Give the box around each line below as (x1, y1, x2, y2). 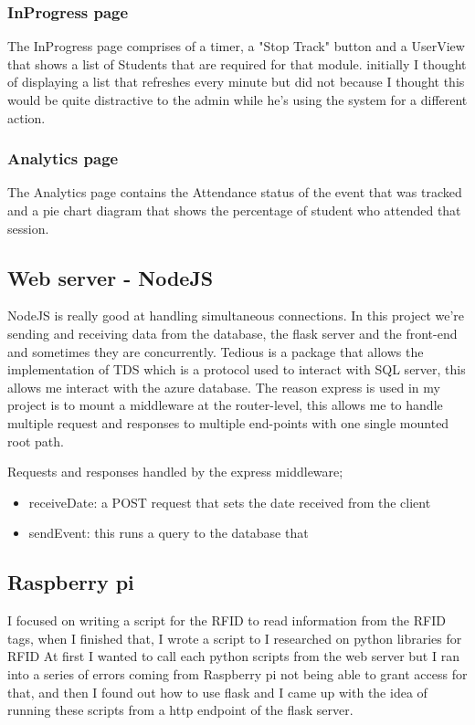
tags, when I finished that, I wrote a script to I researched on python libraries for (7, 628, 462, 647)
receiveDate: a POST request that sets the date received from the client (28, 492, 431, 511)
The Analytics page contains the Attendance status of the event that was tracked (7, 183, 462, 202)
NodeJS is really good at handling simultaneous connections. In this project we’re (7, 306, 465, 325)
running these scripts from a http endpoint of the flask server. (7, 700, 354, 720)
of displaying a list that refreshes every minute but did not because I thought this (7, 72, 465, 91)
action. (7, 108, 46, 127)
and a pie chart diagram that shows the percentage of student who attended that (7, 201, 461, 219)
